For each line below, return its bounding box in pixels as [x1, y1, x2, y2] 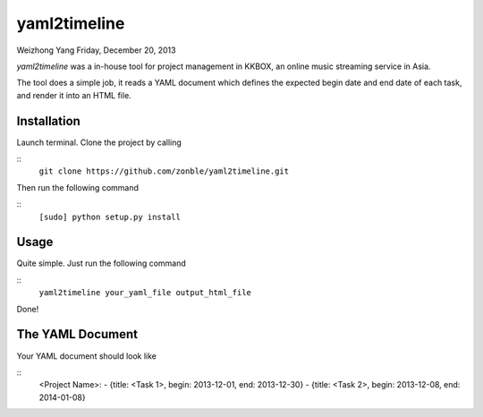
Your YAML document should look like [16, 350, 157, 362]
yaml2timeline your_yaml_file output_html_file [38, 287, 252, 298]
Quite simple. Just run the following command [16, 258, 187, 268]
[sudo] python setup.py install [38, 211, 181, 222]
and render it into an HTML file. [16, 89, 131, 100]
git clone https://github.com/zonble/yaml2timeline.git [38, 166, 290, 176]
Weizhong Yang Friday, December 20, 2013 [16, 45, 176, 55]
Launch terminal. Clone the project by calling [16, 137, 182, 148]
